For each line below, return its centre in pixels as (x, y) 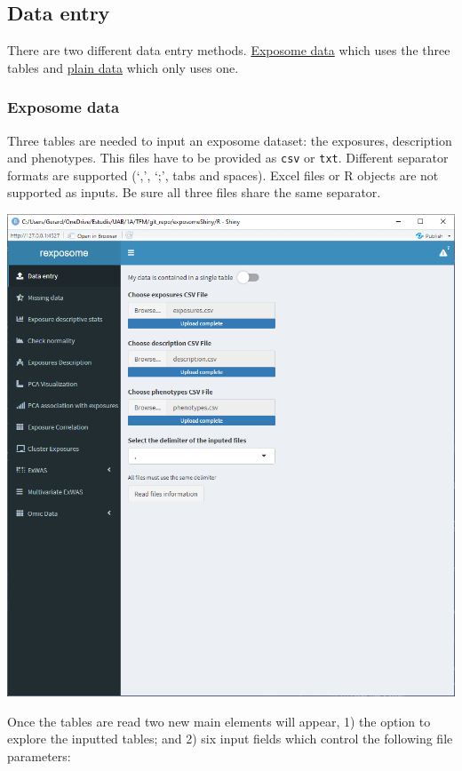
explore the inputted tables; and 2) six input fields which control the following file (230, 739)
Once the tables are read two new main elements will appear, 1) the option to (219, 721)
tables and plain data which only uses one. (123, 67)
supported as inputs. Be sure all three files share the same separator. (194, 192)
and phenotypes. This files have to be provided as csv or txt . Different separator (228, 158)
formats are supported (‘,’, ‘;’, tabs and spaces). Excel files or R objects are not (223, 175)
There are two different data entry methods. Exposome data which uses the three (229, 50)
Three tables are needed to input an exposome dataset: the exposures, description (230, 140)
